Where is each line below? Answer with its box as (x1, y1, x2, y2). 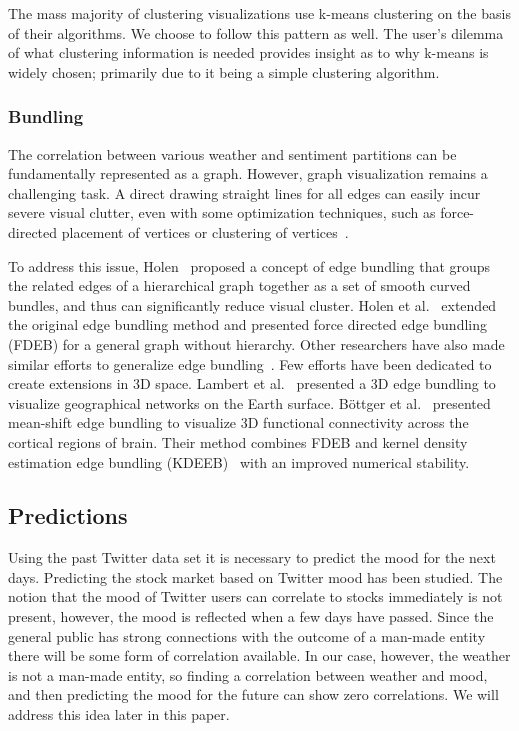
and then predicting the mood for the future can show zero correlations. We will (8, 684, 499, 705)
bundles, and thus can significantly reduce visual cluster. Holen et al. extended (8, 294, 497, 315)
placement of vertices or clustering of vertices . (61, 221, 349, 242)
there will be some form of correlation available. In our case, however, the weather (8, 645, 511, 666)
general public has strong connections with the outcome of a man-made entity (8, 625, 486, 646)
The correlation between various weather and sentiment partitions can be (8, 143, 457, 164)
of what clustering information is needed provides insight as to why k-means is (8, 42, 489, 63)
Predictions (8, 500, 128, 531)
